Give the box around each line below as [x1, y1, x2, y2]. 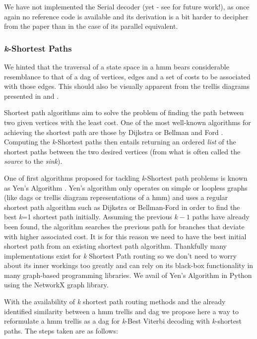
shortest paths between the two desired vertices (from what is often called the [4, 146, 241, 156]
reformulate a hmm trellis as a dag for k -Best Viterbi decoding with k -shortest [4, 316, 242, 326]
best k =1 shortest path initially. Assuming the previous [4, 211, 172, 222]
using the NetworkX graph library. [4, 279, 109, 290]
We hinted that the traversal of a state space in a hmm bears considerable [4, 62, 229, 71]
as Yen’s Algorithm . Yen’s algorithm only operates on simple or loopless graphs [4, 182, 248, 193]
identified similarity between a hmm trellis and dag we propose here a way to [4, 306, 239, 316]
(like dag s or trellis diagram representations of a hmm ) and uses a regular [4, 192, 228, 203]
